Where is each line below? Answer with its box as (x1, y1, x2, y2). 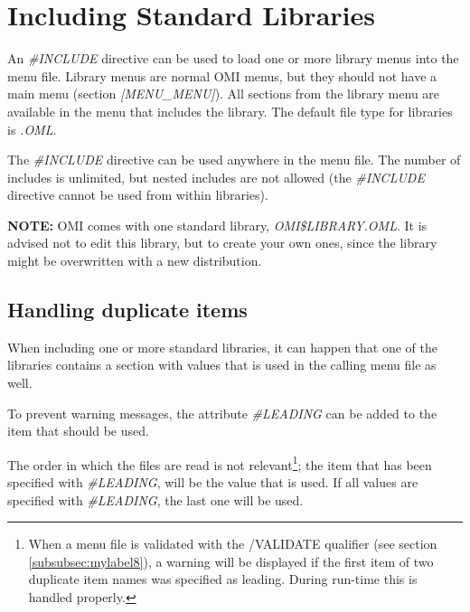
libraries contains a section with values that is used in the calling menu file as (7, 355, 437, 374)
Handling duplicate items (7, 296, 248, 324)
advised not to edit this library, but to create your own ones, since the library (7, 233, 437, 252)
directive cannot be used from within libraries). (7, 185, 268, 204)
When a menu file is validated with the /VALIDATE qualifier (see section (28, 534, 437, 553)
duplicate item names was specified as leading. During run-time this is (28, 570, 418, 588)
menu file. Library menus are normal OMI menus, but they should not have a (7, 66, 437, 85)
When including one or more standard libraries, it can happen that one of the (7, 337, 438, 356)
